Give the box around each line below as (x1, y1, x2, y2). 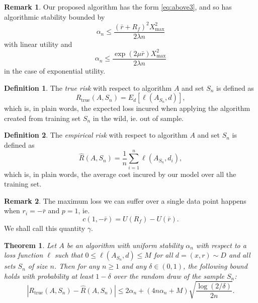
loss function (4, 250, 43, 260)
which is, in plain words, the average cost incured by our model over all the (4, 168, 236, 179)
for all (153, 250, 173, 260)
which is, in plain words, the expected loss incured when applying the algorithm (4, 103, 250, 113)
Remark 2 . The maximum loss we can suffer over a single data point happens (4, 195, 246, 206)
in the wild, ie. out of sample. (93, 112, 184, 123)
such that (54, 250, 83, 260)
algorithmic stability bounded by (4, 11, 105, 22)
